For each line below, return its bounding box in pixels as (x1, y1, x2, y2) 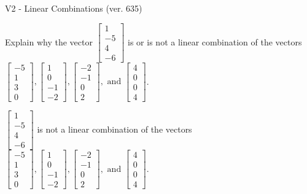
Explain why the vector (5, 35, 93, 48)
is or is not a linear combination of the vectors (128, 35, 302, 48)
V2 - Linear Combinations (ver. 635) (5, 2, 142, 14)
